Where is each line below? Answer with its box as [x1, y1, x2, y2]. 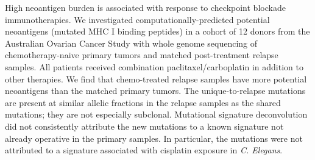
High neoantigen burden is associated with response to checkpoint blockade [5, 1, 286, 13]
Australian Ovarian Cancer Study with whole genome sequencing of [5, 36, 258, 49]
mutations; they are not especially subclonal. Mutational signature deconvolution [5, 108, 308, 121]
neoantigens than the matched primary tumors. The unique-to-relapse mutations [5, 84, 306, 97]
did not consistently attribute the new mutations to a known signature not [5, 119, 284, 132]
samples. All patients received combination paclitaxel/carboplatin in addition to [5, 60, 303, 73]
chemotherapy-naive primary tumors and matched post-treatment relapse [5, 48, 278, 61]
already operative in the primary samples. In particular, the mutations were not [5, 132, 303, 144]
